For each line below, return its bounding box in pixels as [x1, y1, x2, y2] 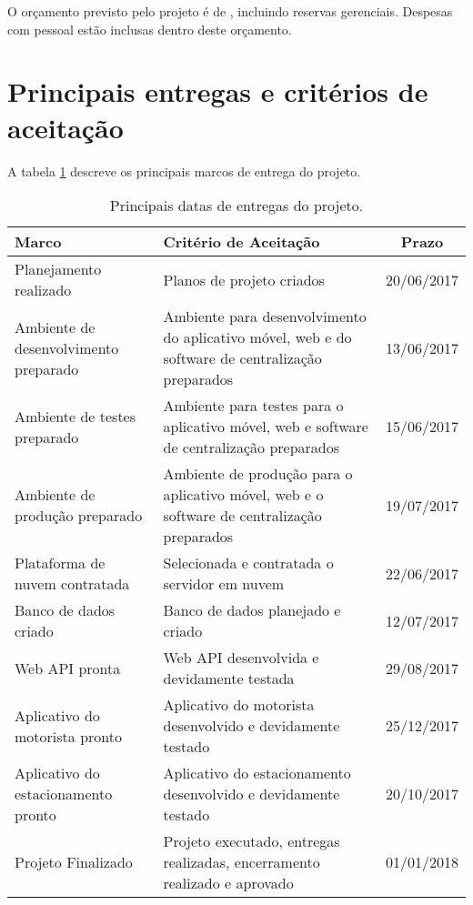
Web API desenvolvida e [163, 647, 319, 669]
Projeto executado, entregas [163, 830, 340, 852]
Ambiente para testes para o [163, 395, 344, 417]
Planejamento [15, 258, 102, 280]
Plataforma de [15, 552, 106, 574]
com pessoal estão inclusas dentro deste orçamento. [7, 19, 292, 38]
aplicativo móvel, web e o [163, 484, 324, 506]
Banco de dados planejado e [163, 599, 341, 621]
